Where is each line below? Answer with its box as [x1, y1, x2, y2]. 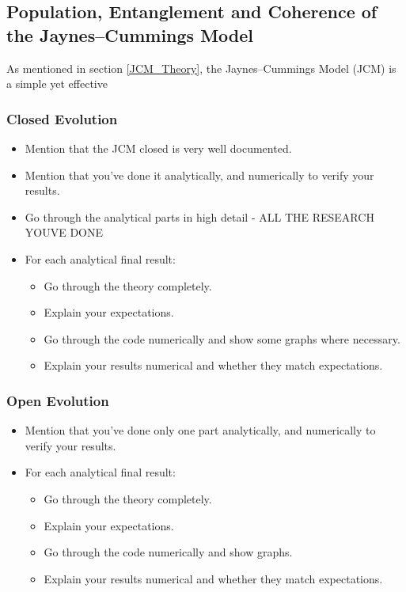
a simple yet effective [6, 75, 108, 92]
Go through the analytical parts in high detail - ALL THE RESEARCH [25, 208, 374, 225]
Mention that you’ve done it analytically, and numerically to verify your [25, 166, 374, 183]
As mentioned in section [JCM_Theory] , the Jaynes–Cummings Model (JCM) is [6, 59, 397, 76]
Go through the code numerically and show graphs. [44, 544, 293, 560]
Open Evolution [6, 390, 109, 410]
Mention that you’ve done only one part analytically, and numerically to [25, 422, 376, 438]
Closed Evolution [6, 108, 118, 128]
